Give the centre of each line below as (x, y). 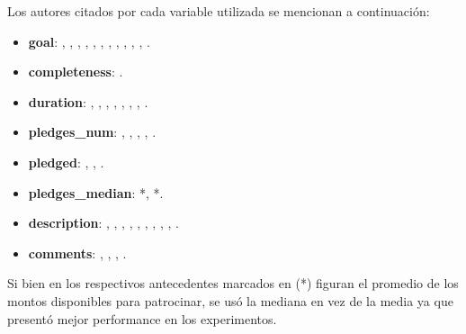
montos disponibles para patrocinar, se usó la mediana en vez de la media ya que (230, 300)
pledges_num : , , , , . (92, 132)
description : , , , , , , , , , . (103, 223)
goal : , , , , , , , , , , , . (89, 41)
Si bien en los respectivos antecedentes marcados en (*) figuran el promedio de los (233, 283)
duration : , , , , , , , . (88, 101)
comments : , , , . (77, 253)
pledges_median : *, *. (96, 192)
